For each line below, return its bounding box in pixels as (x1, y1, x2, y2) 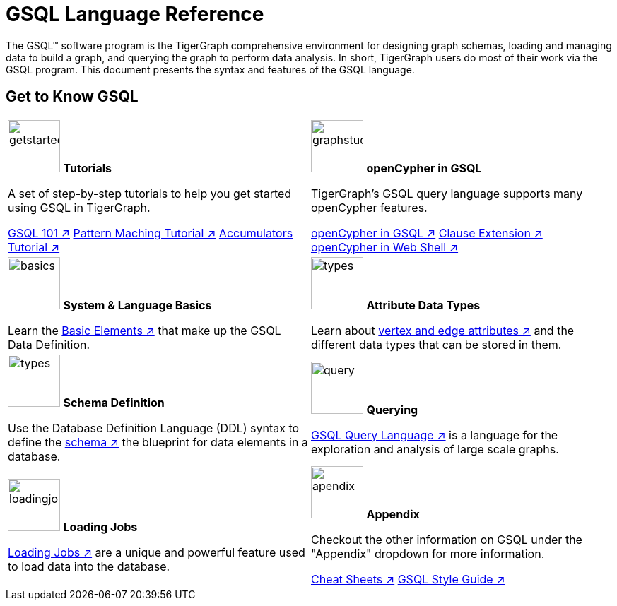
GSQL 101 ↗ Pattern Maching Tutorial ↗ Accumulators (8, 225, 293, 240)
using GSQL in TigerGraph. (8, 200, 151, 215)
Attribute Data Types (366, 297, 481, 312)
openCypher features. (311, 200, 428, 215)
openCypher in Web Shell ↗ (311, 239, 459, 254)
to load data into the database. (8, 559, 170, 574)
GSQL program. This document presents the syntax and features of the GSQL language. (6, 63, 415, 76)
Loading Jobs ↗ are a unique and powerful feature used (8, 545, 305, 559)
